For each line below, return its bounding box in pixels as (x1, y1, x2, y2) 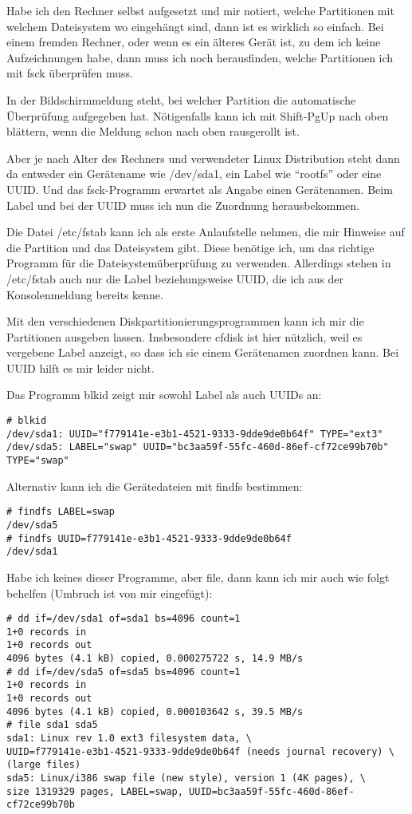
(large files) (6, 759, 81, 771)
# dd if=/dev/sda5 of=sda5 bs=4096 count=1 (6, 666, 241, 678)
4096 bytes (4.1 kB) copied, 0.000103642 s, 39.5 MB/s (6, 705, 304, 717)
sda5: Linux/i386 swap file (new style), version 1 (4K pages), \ (6, 772, 367, 784)
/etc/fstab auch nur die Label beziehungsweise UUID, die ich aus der (6, 270, 344, 286)
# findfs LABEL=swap (6, 506, 116, 518)
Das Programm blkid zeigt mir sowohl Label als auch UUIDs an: (6, 386, 322, 403)
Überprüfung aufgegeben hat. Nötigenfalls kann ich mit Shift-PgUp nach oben (6, 107, 389, 124)
